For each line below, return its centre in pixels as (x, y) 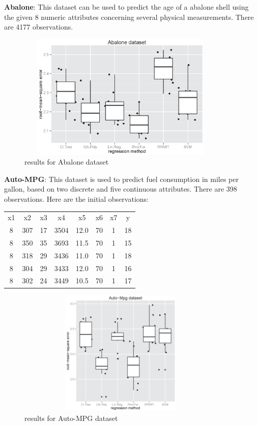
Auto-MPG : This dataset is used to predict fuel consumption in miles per (121, 179)
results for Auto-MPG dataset (71, 418)
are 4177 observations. (39, 27)
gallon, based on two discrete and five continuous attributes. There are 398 (121, 189)
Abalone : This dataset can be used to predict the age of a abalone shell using (126, 7)
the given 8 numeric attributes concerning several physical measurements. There (129, 17)
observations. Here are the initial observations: (76, 198)
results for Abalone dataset (67, 162)
